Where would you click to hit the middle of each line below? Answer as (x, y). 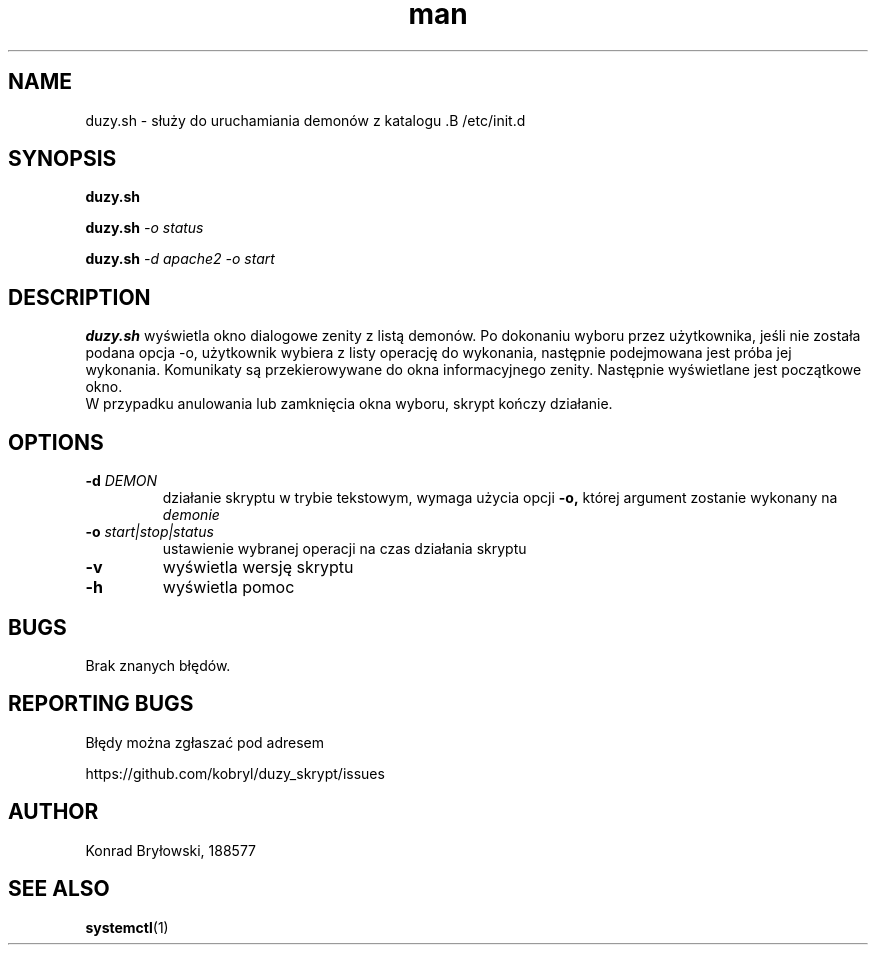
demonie (191, 515)
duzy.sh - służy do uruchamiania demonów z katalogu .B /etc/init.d (305, 120)
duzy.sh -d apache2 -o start (180, 259)
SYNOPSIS (62, 159)
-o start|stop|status (149, 532)
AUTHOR (53, 812)
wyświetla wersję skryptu (258, 567)
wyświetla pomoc (228, 587)
